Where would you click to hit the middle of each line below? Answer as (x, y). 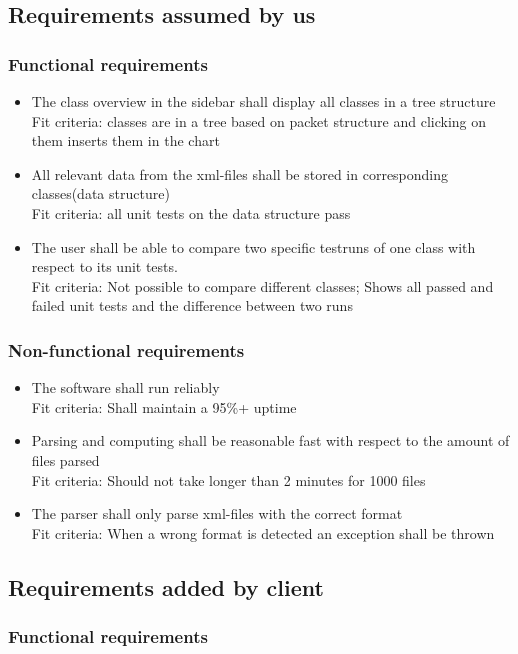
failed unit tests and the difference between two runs (192, 305)
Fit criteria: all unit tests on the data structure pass (191, 212)
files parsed (65, 459)
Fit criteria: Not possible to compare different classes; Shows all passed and (262, 285)
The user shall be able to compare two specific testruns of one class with (253, 246)
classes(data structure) (100, 193)
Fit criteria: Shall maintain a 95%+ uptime (164, 406)
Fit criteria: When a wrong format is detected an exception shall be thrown (263, 532)
